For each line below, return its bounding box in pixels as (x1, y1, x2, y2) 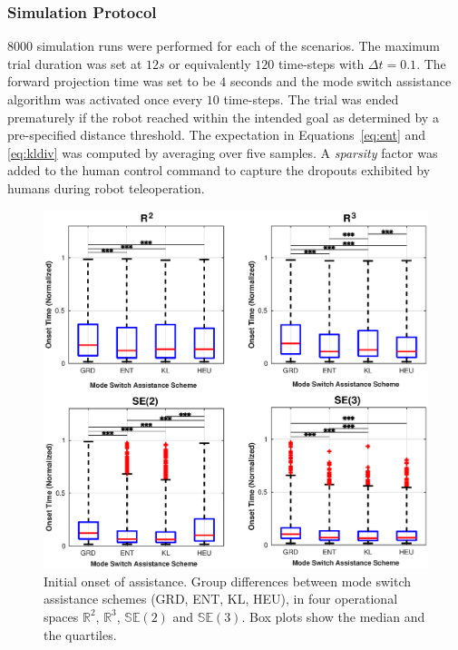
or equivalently (169, 54, 251, 73)
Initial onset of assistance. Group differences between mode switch (44, 571, 412, 590)
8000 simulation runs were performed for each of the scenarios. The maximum (7, 36, 440, 55)
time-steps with (278, 54, 365, 73)
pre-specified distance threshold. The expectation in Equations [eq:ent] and (7, 125, 426, 144)
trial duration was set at (7, 54, 142, 73)
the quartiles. (44, 625, 117, 644)
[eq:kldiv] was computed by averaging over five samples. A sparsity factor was (7, 143, 438, 162)
